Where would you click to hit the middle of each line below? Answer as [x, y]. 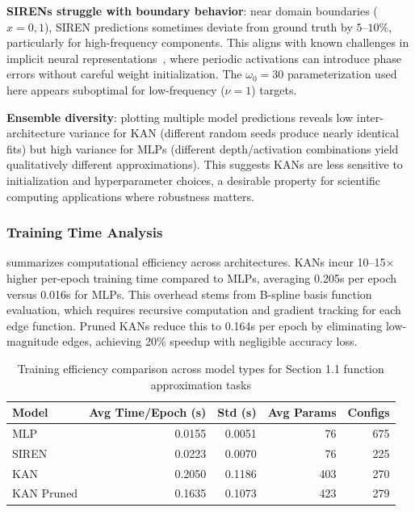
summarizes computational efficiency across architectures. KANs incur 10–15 [196, 262]
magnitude [33, 341]
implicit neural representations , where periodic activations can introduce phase [204, 58]
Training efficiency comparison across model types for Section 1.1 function [201, 368]
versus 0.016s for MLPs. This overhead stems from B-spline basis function [189, 294]
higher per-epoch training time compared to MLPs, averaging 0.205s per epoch [202, 277]
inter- [370, 117]
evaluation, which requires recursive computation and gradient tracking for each [204, 310]
